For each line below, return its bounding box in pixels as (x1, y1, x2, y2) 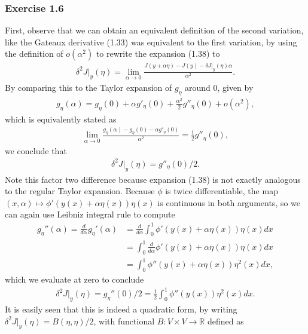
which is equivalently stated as (5, 112, 117, 125)
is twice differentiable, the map (165, 185, 278, 197)
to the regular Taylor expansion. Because (5, 185, 155, 197)
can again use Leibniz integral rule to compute (5, 208, 175, 220)
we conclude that (5, 144, 67, 157)
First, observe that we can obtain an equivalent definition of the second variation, (5, 24, 304, 36)
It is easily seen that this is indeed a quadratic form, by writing (5, 302, 237, 315)
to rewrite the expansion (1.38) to (96, 47, 220, 60)
